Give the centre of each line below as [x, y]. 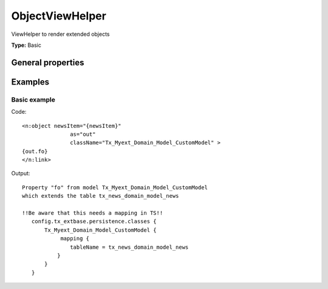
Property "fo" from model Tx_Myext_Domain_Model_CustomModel [115, 187]
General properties [48, 62]
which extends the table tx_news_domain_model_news [101, 196]
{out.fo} [35, 151]
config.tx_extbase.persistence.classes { [94, 221]
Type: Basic [26, 45]
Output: [21, 173]
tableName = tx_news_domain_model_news [129, 247]
